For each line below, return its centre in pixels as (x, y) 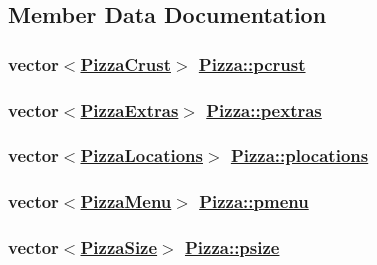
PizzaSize (119, 247)
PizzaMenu (126, 201)
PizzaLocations (141, 155)
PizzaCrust (125, 63)
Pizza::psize (232, 247)
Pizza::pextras (264, 109)
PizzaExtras (129, 109)
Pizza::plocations (299, 155)
